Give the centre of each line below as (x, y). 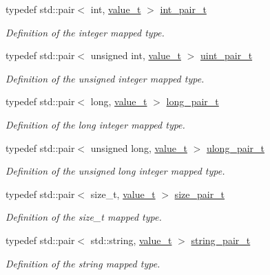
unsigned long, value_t (139, 147)
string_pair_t (221, 240)
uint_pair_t (226, 55)
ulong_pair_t (235, 147)
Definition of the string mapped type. (83, 263)
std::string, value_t (131, 240)
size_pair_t (200, 194)
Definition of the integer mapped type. (85, 32)
